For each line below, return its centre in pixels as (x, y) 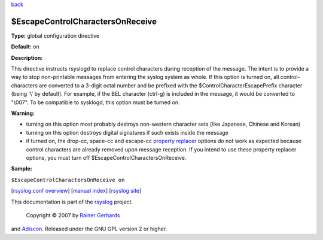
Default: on (25, 47)
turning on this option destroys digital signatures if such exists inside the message (127, 132)
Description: (27, 57)
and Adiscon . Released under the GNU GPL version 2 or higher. (89, 229)
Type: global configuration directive (55, 35)
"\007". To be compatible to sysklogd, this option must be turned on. (95, 102)
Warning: (23, 113)
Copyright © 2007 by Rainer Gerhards (73, 215)
